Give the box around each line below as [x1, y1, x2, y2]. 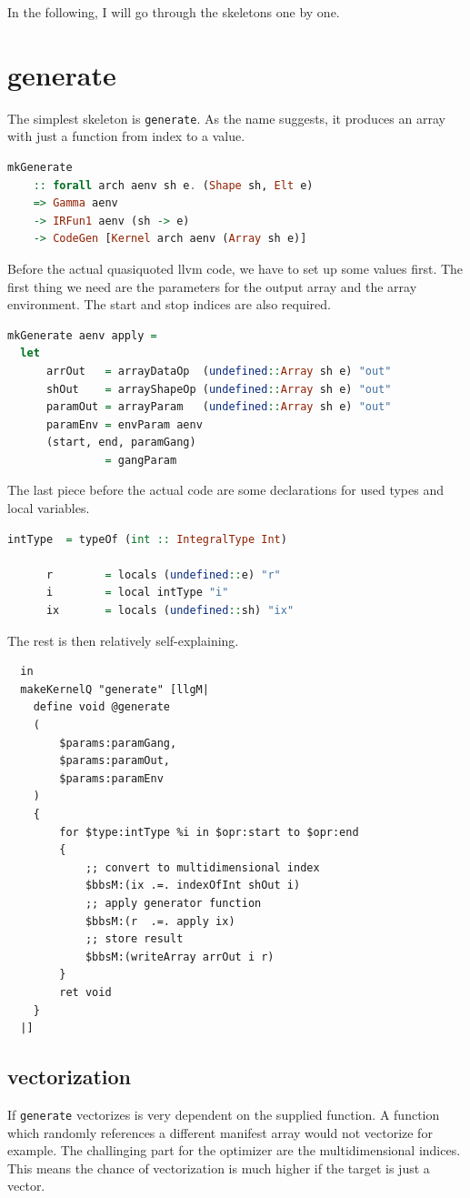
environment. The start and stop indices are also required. [7, 295, 331, 314]
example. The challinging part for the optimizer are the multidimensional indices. [7, 1141, 461, 1160]
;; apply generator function [85, 896, 262, 910]
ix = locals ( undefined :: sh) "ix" [45, 604, 295, 618]
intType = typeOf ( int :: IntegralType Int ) [7, 532, 287, 546]
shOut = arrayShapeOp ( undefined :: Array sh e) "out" [45, 382, 392, 396]
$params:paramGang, [59, 736, 177, 750]
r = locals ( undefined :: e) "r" [45, 568, 281, 581]
